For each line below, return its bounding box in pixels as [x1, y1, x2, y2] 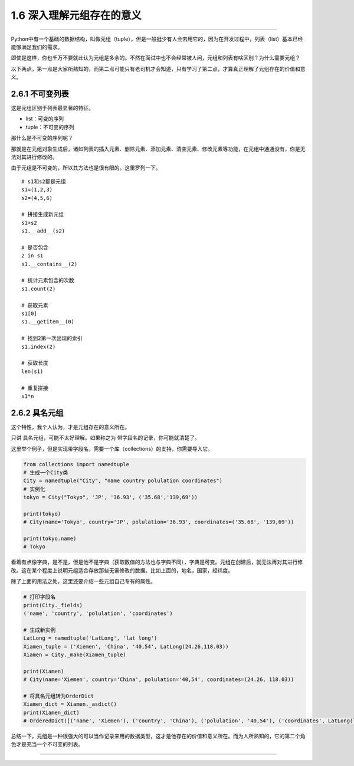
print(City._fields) [23, 602, 83, 608]
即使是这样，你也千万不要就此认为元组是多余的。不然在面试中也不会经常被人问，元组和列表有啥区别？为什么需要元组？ [11, 54, 300, 61]
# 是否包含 [21, 244, 48, 251]
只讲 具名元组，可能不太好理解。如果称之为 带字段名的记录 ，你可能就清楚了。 [11, 434, 200, 441]
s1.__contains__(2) [21, 260, 78, 267]
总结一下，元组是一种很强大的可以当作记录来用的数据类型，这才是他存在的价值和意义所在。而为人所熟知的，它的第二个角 [11, 732, 306, 740]
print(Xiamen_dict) [23, 709, 80, 716]
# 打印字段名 [23, 594, 56, 600]
